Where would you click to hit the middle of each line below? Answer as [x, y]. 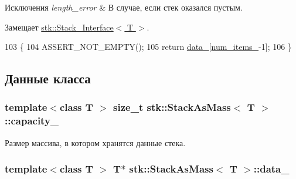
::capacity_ [32, 121]
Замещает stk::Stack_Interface [59, 27]
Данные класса [48, 78]
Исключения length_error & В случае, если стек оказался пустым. [124, 7]
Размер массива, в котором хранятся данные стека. [95, 142]
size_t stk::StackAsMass [172, 107]
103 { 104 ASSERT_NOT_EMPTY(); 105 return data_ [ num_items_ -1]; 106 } [148, 47]
